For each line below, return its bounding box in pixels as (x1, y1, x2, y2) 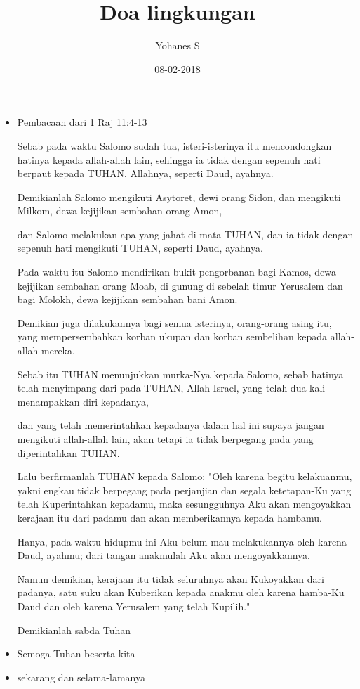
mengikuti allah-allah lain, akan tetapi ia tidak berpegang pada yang (17, 432, 314, 446)
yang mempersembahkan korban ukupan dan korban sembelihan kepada (17, 329, 328, 344)
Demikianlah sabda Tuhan (17, 622, 131, 637)
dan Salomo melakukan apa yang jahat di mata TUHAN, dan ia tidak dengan (17, 226, 354, 241)
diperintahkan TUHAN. (17, 445, 120, 460)
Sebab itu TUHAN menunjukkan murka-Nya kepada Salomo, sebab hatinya (17, 366, 344, 381)
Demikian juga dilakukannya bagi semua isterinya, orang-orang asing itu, (17, 315, 332, 330)
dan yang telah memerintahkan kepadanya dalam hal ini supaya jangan (17, 418, 324, 432)
